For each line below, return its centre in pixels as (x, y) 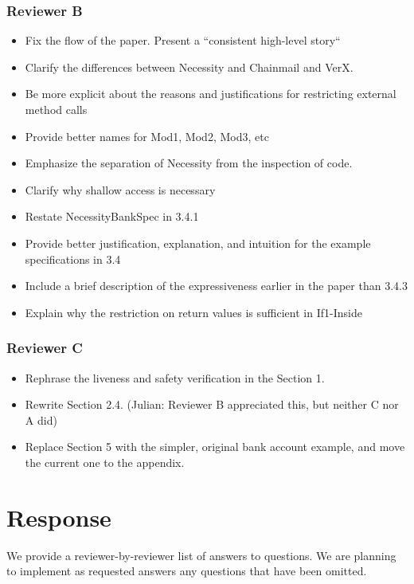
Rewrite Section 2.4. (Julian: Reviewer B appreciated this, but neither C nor (212, 404)
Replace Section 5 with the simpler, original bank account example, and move (215, 447)
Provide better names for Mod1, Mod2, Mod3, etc (147, 136)
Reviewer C (45, 348)
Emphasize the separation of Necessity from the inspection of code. (189, 163)
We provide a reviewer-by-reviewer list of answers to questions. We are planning (201, 555)
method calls (56, 109)
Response (59, 517)
